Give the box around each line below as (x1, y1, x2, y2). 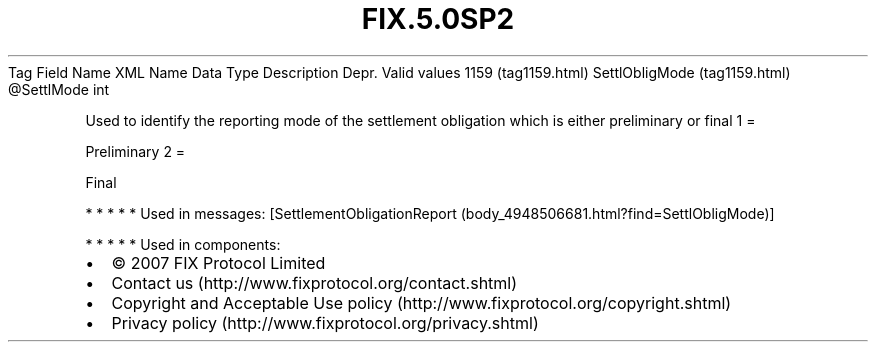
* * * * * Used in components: (85, 235, 281, 253)
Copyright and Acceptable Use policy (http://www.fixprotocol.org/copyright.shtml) (111, 292, 732, 313)
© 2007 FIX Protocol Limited (111, 252, 326, 273)
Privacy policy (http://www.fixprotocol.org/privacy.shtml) (111, 312, 539, 333)
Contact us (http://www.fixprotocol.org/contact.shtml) (111, 272, 518, 293)
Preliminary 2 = (85, 142, 186, 160)
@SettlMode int (8, 80, 110, 98)
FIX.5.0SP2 (361, 2, 515, 36)
